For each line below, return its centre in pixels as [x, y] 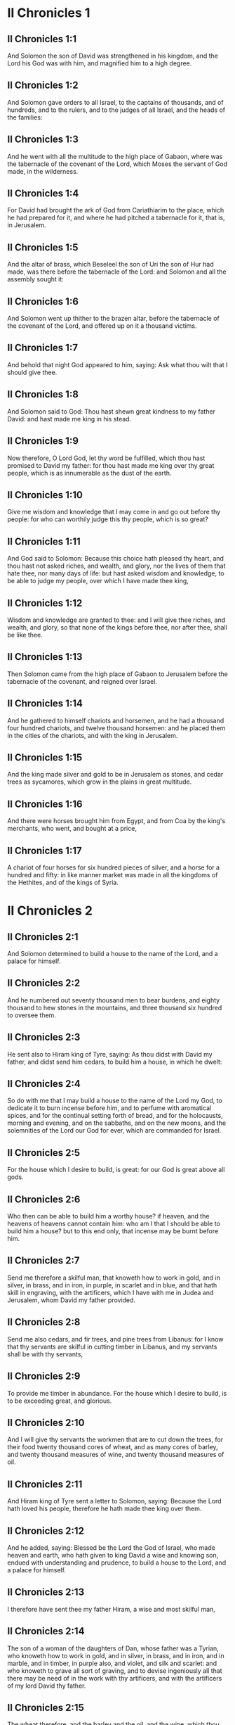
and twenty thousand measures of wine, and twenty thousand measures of [116, 1455]
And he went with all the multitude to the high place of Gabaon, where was [115, 156]
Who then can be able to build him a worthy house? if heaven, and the [108, 1216]
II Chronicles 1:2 [43, 85]
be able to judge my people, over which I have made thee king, [98, 581]
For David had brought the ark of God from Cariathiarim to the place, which [116, 210]
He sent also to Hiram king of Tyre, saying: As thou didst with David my [110, 1054]
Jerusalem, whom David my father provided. [71, 1300]
